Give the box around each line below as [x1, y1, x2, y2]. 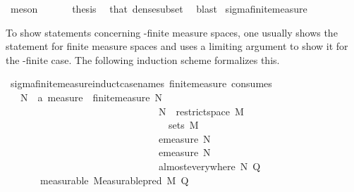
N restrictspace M [158, 103, 244, 118]
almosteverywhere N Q [158, 158, 261, 173]
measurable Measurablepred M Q [39, 172, 189, 187]
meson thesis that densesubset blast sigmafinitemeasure [10, 1, 307, 15]
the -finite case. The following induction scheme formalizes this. [6, 52, 280, 67]
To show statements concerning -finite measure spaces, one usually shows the [6, 25, 338, 39]
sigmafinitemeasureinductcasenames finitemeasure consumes [10, 76, 272, 91]
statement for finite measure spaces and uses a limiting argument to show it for [6, 39, 348, 53]
